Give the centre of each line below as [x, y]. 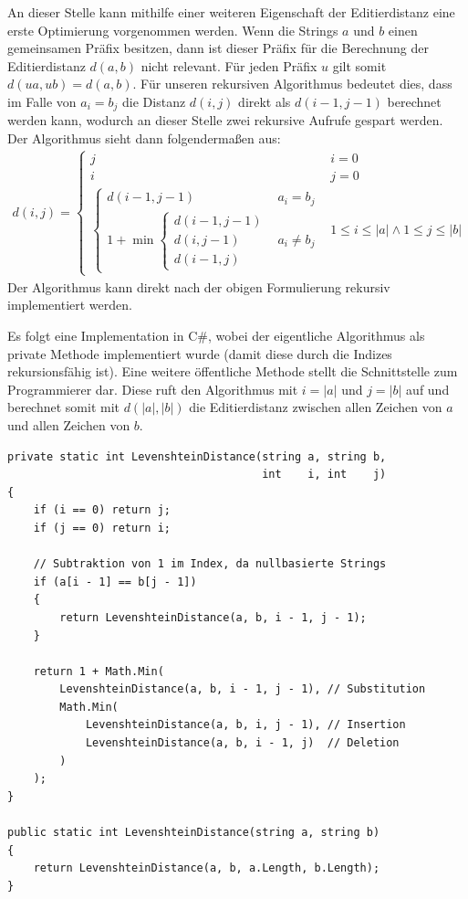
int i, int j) [324, 475]
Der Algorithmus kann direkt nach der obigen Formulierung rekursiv [199, 286]
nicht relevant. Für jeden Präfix [229, 65]
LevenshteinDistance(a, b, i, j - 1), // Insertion [245, 725]
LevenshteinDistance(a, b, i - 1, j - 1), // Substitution [243, 689]
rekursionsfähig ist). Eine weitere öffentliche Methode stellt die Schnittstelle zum [233, 371]
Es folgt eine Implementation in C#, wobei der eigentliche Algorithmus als [216, 335]
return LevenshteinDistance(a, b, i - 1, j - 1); [213, 617]
